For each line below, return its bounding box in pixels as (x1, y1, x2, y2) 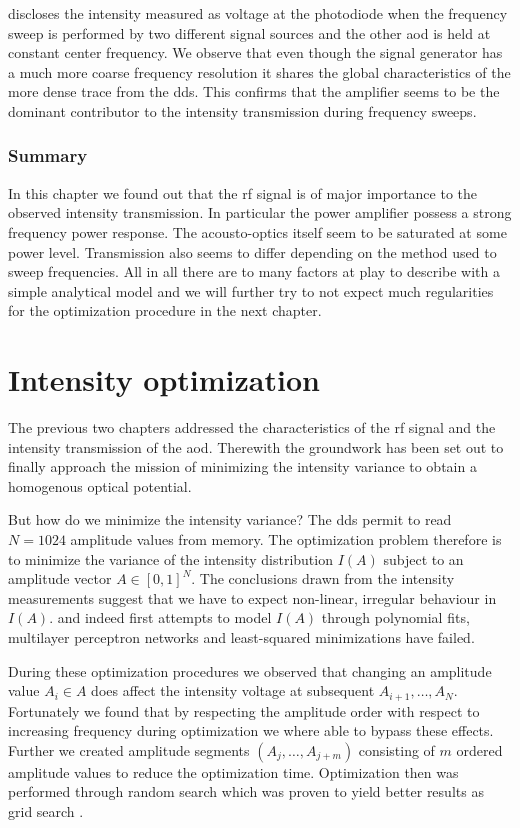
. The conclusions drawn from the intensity (191, 568, 455, 589)
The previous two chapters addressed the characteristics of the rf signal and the (8, 417, 496, 438)
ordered (456, 739, 503, 760)
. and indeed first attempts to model (49, 607, 272, 628)
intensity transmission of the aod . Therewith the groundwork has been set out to (8, 436, 504, 457)
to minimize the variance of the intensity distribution (8, 548, 333, 569)
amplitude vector (8, 568, 112, 589)
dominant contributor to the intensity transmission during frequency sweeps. (8, 100, 477, 121)
